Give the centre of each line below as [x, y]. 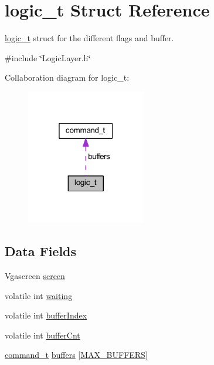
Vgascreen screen [35, 275]
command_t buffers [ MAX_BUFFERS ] [76, 355]
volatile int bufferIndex [46, 315]
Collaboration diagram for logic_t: [67, 77]
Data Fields [41, 251]
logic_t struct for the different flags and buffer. [89, 38]
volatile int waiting [39, 295]
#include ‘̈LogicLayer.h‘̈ [48, 57]
